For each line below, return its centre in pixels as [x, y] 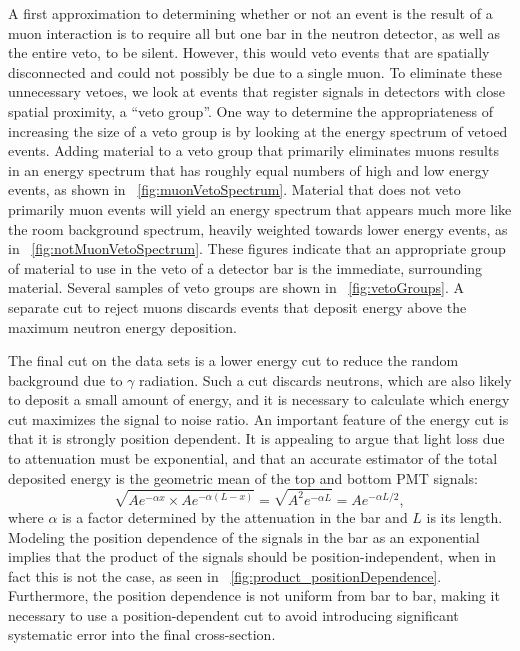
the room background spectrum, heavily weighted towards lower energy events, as [258, 228]
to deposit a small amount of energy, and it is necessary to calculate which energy [259, 399]
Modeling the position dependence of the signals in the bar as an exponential [244, 536]
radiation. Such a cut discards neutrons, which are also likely [325, 379]
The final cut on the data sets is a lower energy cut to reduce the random [233, 360]
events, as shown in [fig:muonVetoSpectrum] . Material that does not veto [234, 189]
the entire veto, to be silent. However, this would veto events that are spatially [249, 52]
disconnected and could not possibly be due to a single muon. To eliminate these [255, 71]
